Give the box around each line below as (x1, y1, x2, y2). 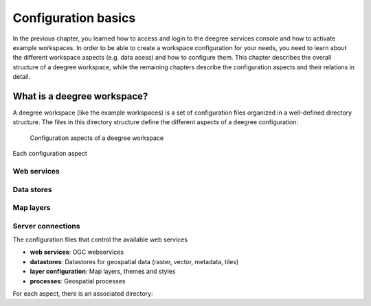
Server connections (12, 221, 80, 231)
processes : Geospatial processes (30, 276, 126, 285)
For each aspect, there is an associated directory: (12, 289, 153, 298)
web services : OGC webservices (30, 248, 124, 257)
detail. (12, 73, 31, 81)
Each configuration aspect (12, 150, 87, 158)
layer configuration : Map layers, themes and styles (30, 268, 176, 276)
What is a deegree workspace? (12, 90, 148, 102)
